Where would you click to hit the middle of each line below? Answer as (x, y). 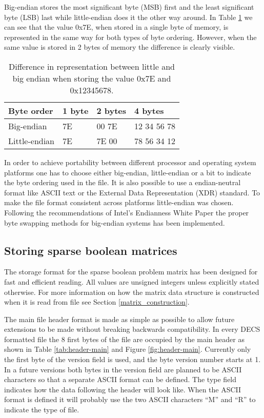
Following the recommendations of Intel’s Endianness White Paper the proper (127, 212)
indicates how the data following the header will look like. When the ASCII (123, 389)
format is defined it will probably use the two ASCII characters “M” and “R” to (130, 399)
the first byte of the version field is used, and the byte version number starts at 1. (133, 359)
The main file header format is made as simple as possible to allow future (119, 319)
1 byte (76, 110)
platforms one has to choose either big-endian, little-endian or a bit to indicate (128, 172)
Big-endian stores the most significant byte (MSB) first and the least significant (129, 7)
